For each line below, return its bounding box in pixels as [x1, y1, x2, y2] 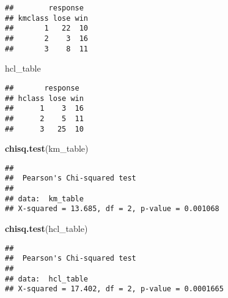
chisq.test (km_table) [5, 142, 89, 155]
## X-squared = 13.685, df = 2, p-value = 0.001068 [5, 204, 219, 214]
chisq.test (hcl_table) [5, 222, 88, 235]
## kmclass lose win [5, 13, 89, 23]
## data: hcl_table [5, 274, 89, 283]
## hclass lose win [5, 94, 84, 103]
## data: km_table [5, 194, 84, 203]
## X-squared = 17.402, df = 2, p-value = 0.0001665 [5, 285, 224, 294]
